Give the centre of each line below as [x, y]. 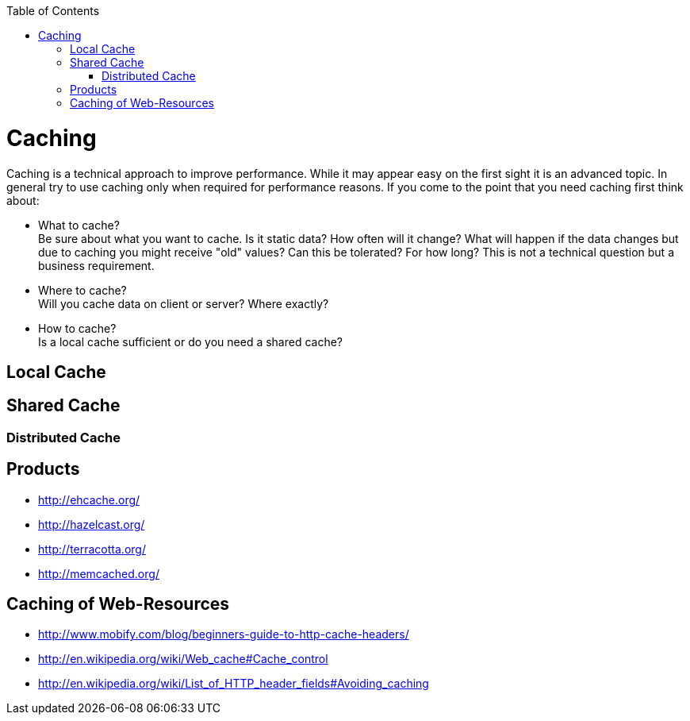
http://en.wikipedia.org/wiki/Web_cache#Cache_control [183, 659]
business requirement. [96, 265]
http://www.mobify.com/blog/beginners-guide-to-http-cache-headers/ [224, 634]
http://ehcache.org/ [89, 499]
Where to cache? [82, 290]
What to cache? [79, 225]
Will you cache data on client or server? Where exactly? [184, 303]
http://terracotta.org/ [92, 549]
